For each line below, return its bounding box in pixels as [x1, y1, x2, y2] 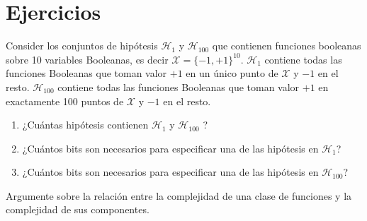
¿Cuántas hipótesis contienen [22, 117, 149, 132]
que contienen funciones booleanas [212, 38, 361, 53]
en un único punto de [186, 66, 278, 80]
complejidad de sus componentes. [6, 202, 149, 217]
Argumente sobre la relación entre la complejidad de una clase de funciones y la [6, 188, 352, 203]
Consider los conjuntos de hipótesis [6, 38, 158, 53]
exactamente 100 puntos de [6, 93, 124, 108]
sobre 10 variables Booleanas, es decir [6, 52, 169, 66]
